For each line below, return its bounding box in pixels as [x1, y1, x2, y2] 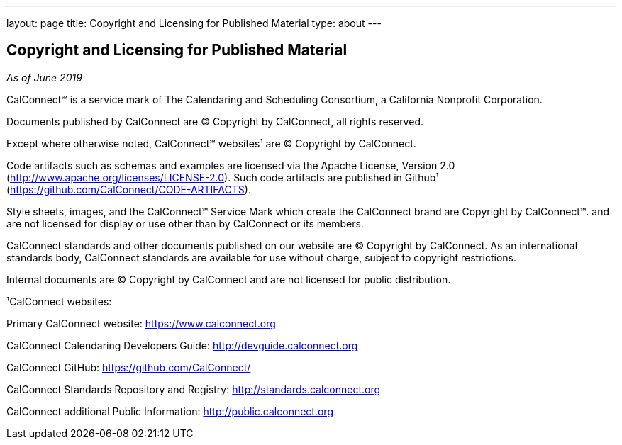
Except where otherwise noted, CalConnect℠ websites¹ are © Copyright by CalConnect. [6, 137, 416, 150]
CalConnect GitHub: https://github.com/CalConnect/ [6, 361, 251, 373]
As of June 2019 [6, 71, 82, 84]
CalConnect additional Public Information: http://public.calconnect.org [6, 405, 333, 417]
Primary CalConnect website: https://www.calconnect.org [6, 317, 276, 329]
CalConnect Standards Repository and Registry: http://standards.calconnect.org [6, 383, 381, 395]
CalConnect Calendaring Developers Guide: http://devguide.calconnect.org [6, 339, 358, 351]
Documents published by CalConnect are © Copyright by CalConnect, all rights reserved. [6, 115, 423, 128]
